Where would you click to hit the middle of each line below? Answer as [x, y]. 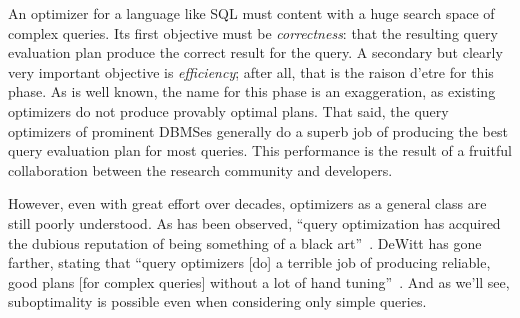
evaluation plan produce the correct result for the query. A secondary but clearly [255, 52]
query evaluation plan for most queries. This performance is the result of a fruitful [260, 150]
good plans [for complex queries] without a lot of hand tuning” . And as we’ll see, [259, 281]
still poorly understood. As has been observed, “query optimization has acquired [254, 222]
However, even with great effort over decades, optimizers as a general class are [247, 203]
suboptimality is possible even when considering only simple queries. [217, 301]
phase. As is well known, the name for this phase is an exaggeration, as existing [252, 91]
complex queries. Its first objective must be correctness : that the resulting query [253, 32]
